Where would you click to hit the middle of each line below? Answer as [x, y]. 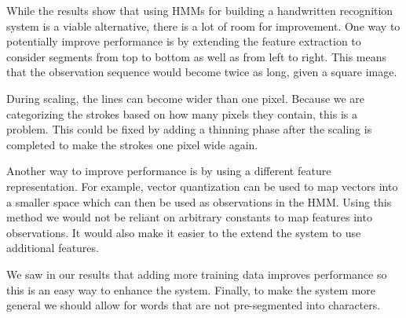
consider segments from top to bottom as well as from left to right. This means [197, 56]
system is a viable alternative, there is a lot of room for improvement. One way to [203, 26]
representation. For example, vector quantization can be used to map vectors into [202, 186]
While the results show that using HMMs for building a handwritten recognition [200, 10]
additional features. [53, 248]
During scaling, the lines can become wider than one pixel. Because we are [186, 98]
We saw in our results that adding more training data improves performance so [197, 274]
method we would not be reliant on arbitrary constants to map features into [189, 217]
